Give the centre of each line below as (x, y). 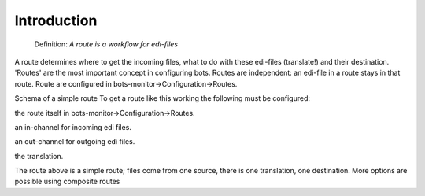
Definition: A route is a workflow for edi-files (106, 44)
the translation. (39, 156)
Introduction (56, 20)
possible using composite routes (67, 182)
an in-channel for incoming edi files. (73, 127)
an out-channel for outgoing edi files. (75, 142)
